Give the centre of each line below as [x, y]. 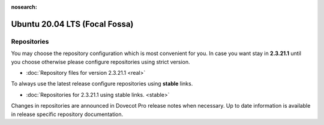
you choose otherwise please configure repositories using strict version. [100, 62]
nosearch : [24, 7]
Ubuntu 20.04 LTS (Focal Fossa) [72, 24]
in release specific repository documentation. [67, 114]
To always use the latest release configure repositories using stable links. [102, 84]
